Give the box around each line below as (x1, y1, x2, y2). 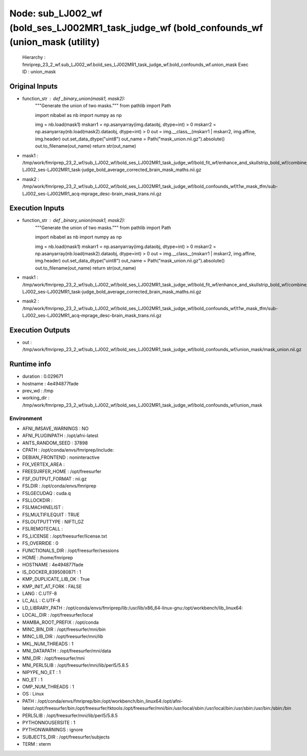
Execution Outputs (9, 325, 71, 334)
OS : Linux (22, 691, 45, 697)
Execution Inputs (9, 204, 65, 213)
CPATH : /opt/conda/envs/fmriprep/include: (22, 447, 114, 453)
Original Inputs (9, 82, 58, 91)
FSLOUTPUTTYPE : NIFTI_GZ (22, 519, 84, 525)
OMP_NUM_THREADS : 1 (22, 684, 74, 690)
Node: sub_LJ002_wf (9, 8, 102, 19)
